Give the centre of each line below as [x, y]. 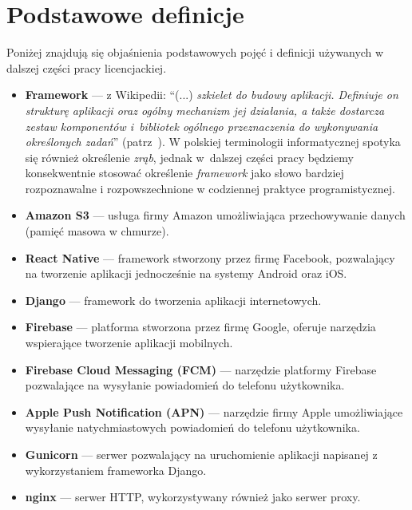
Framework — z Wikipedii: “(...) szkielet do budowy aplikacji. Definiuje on [212, 95]
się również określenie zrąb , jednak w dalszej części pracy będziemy [189, 157]
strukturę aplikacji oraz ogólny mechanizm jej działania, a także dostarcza [205, 110]
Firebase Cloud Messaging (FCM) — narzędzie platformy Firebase [201, 369]
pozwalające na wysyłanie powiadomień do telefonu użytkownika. [185, 385]
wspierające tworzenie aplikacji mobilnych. [129, 343]
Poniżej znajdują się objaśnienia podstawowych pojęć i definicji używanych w [195, 52]
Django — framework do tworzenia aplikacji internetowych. [173, 300]
